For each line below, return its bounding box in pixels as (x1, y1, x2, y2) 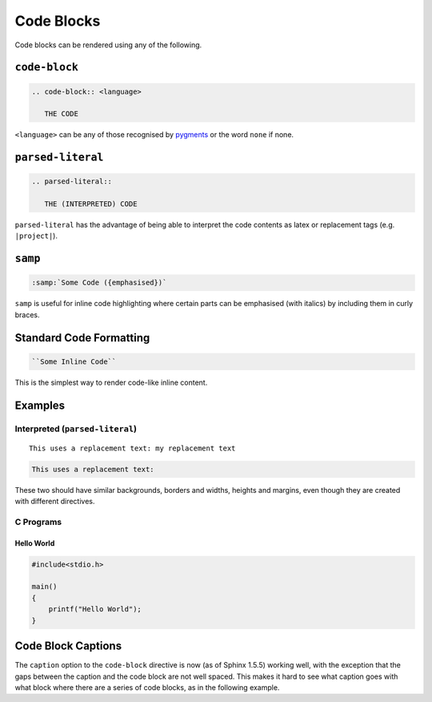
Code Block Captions (14, 639, 122, 653)
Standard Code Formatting (14, 331, 150, 345)
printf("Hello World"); (48, 605, 142, 614)
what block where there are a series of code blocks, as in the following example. (14, 682, 280, 692)
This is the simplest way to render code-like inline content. (14, 377, 208, 387)
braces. (14, 309, 40, 320)
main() (31, 582, 58, 591)
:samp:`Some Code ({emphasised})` (31, 278, 167, 288)
